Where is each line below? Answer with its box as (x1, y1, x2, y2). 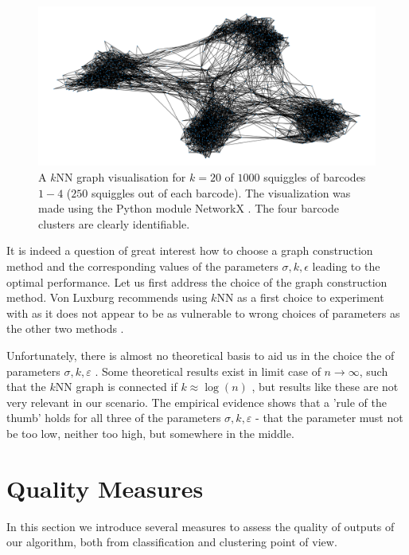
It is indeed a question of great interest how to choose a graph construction (6, 242, 373, 259)
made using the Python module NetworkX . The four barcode (38, 200, 340, 217)
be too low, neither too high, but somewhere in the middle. (6, 424, 294, 441)
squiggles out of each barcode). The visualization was (91, 184, 351, 201)
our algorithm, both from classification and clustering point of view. (6, 534, 337, 550)
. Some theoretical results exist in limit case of (95, 362, 321, 379)
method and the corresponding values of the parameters (6, 257, 279, 274)
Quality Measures (6, 471, 204, 504)
